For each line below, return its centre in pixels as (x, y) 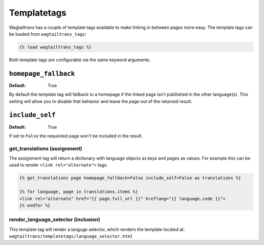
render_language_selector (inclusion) (55, 220)
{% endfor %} (35, 205)
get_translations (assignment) (46, 148)
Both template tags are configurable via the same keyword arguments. (80, 60)
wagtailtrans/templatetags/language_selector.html (71, 236)
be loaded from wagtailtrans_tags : (48, 34)
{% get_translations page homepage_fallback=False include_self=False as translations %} (130, 178)
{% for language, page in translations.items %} (79, 192)
